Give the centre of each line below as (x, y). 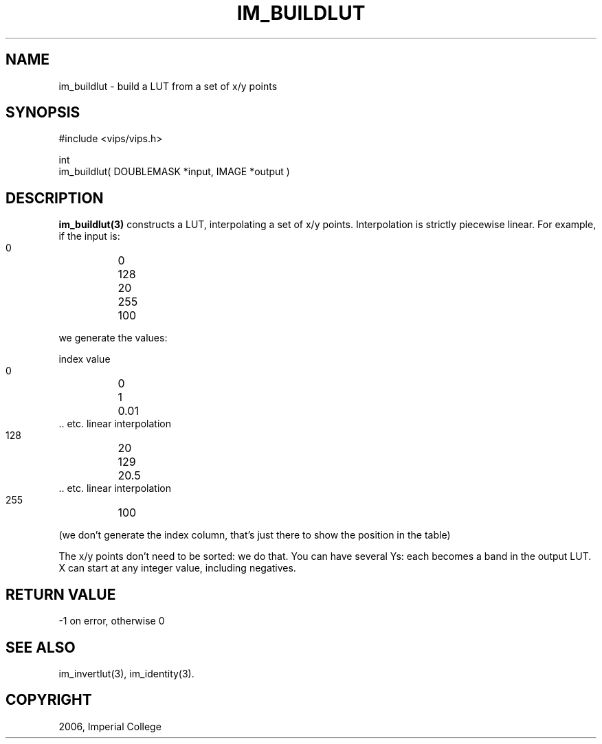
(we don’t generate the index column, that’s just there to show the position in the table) (255, 535)
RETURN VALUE (61, 594)
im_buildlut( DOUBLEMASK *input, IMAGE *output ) (174, 172)
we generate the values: (113, 338)
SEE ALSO (41, 647)
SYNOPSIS (43, 113)
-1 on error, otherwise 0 (112, 621)
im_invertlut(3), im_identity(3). (126, 673)
